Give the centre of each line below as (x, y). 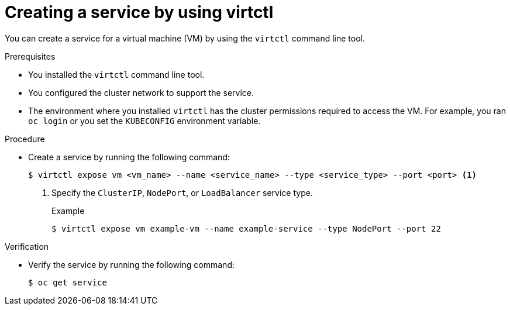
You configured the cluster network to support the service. (141, 92)
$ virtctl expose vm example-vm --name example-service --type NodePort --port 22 (246, 228)
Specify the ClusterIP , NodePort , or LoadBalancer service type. (182, 192)
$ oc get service (68, 282)
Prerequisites (30, 56)
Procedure (25, 139)
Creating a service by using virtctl (139, 12)
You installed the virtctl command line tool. (116, 74)
